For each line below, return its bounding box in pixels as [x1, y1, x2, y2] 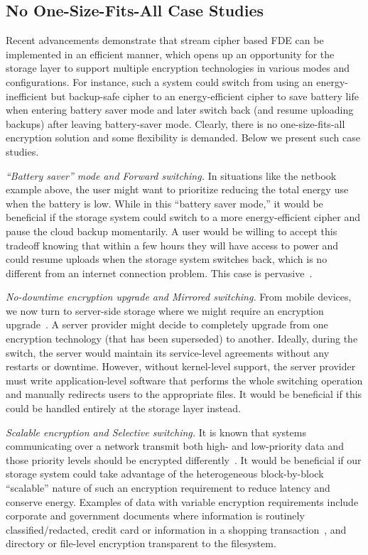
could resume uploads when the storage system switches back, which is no [6, 252, 328, 266]
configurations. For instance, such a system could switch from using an [6, 74, 313, 89]
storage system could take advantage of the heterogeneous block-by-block [6, 466, 324, 481]
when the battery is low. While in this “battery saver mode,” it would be [6, 195, 323, 210]
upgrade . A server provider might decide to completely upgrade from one [6, 317, 328, 332]
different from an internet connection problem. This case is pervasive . [6, 265, 313, 280]
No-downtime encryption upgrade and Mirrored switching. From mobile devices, [6, 289, 352, 304]
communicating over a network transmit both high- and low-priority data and [6, 438, 344, 453]
